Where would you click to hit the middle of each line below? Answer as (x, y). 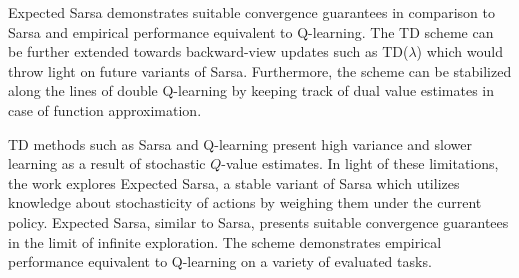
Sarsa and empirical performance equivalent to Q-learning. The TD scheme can (251, 31)
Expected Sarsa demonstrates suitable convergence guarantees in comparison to (251, 12)
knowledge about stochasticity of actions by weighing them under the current (245, 202)
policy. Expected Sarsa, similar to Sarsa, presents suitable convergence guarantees (258, 221)
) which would (459, 51)
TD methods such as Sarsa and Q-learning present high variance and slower (240, 143)
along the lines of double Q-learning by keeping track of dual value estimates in (251, 90)
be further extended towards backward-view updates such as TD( (208, 51)
